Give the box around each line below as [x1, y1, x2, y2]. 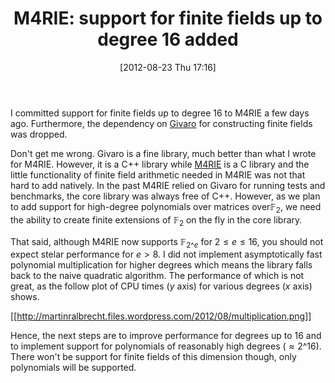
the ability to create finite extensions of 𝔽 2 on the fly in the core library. [10, 213, 303, 228]
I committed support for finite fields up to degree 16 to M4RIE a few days [10, 107, 310, 119]
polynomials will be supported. [10, 362, 137, 374]
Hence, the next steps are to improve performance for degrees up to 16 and [10, 330, 322, 342]
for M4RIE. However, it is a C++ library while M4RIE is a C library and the [10, 158, 310, 170]
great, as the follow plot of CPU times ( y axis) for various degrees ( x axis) [10, 280, 313, 292]
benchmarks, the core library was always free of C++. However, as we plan [10, 190, 321, 202]
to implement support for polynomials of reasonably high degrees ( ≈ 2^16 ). [10, 340, 322, 352]
